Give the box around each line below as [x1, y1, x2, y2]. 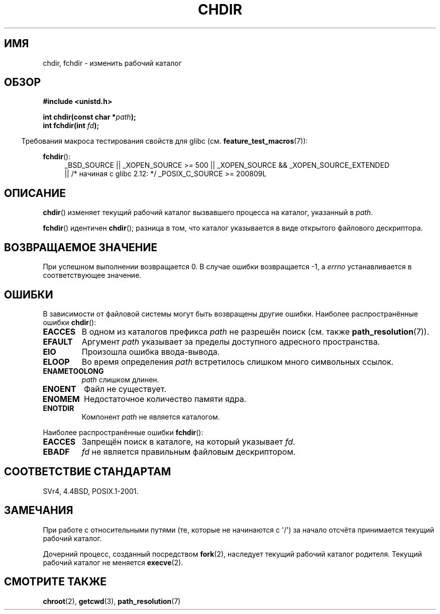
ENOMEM [42, 393, 80, 404]
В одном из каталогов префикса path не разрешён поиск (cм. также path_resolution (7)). [81, 326, 429, 337]
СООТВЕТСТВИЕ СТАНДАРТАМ [4, 465, 171, 478]
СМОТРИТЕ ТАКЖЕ [4, 575, 107, 588]
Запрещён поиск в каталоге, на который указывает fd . [81, 436, 295, 447]
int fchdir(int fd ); [43, 121, 99, 130]
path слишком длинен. [81, 375, 159, 384]
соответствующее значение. [43, 271, 142, 280]
